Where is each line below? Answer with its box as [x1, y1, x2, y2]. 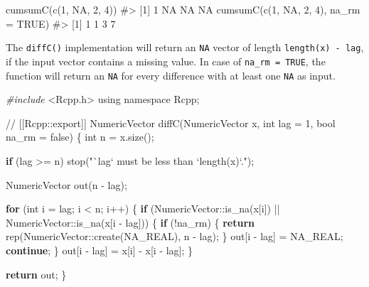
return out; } [6, 266, 67, 281]
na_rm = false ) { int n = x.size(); [6, 129, 154, 144]
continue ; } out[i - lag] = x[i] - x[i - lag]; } [6, 242, 193, 257]
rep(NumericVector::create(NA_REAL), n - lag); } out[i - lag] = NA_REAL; [6, 229, 343, 244]
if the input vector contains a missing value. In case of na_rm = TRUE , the [6, 53, 326, 68]
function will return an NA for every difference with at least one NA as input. [6, 67, 336, 82]
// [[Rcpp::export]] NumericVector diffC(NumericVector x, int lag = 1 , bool [6, 115, 336, 130]
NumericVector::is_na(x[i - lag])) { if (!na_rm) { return [6, 215, 255, 229]
